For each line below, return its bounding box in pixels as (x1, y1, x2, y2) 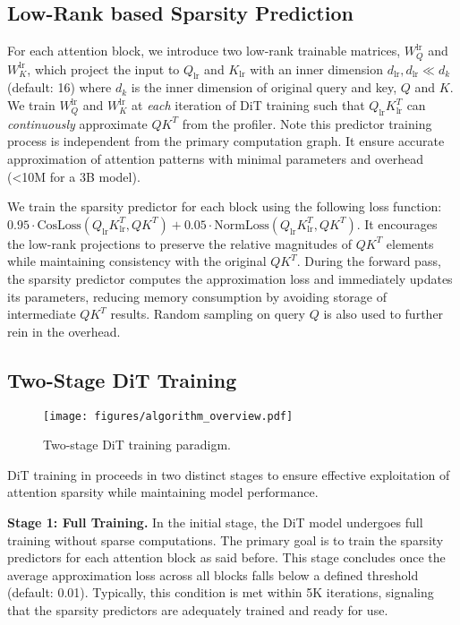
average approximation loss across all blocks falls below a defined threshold (7, 565, 419, 584)
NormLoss (214, 218, 269, 232)
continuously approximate (7, 114, 148, 133)
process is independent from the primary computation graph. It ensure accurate (7, 132, 445, 150)
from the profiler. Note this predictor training (182, 114, 432, 133)
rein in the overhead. (7, 321, 121, 340)
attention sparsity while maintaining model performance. (7, 483, 319, 501)
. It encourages (356, 214, 438, 233)
